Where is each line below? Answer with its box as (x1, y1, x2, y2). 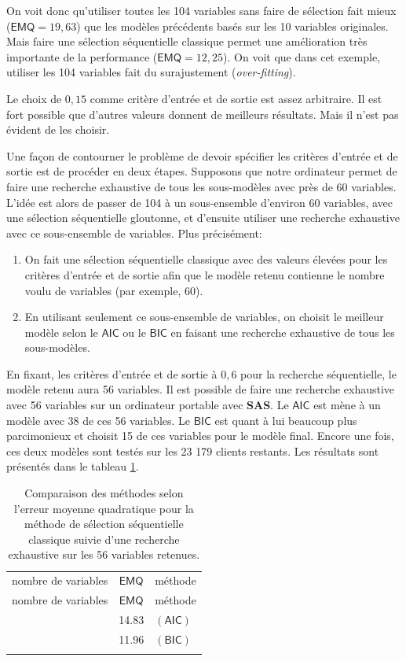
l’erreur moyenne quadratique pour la (13, 500, 194, 516)
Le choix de (6, 90, 62, 106)
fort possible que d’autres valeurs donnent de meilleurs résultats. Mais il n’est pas (6, 105, 399, 122)
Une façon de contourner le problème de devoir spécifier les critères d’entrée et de (6, 147, 398, 164)
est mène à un (313, 397, 381, 413)
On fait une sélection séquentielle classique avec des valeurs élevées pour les (24, 251, 388, 268)
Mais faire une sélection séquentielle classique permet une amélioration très (6, 33, 368, 50)
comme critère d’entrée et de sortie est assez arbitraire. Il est (90, 90, 382, 106)
